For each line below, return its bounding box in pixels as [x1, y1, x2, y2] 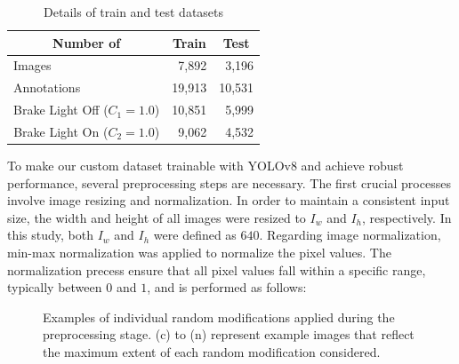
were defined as [153, 226, 237, 244]
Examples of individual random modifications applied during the [43, 307, 395, 326]
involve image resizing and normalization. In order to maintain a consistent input [7, 191, 450, 210]
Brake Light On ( [13, 122, 109, 140]
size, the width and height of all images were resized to [7, 208, 306, 226]
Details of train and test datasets [44, 3, 224, 20]
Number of [52, 33, 121, 51]
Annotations [13, 78, 81, 97]
